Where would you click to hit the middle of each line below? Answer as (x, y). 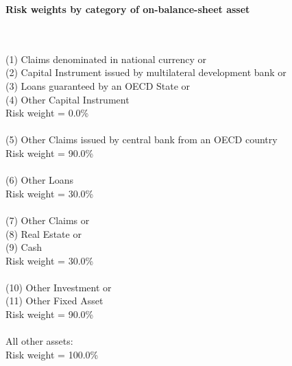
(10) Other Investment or (59, 287)
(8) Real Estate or (44, 233)
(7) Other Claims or (48, 220)
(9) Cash (24, 247)
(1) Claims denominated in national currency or (106, 59)
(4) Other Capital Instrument (68, 99)
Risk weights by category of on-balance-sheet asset (128, 9)
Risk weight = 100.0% (52, 354)
